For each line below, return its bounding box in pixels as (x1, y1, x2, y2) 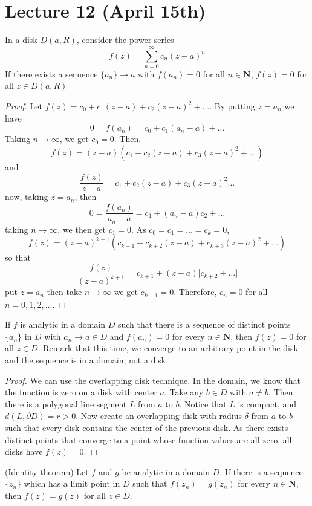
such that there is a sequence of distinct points (117, 318, 291, 331)
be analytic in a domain (122, 465, 210, 478)
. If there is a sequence (219, 465, 303, 478)
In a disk (5, 33, 37, 46)
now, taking (5, 190, 48, 203)
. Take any (164, 386, 204, 398)
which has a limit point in (24, 477, 120, 490)
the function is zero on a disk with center (5, 386, 157, 398)
